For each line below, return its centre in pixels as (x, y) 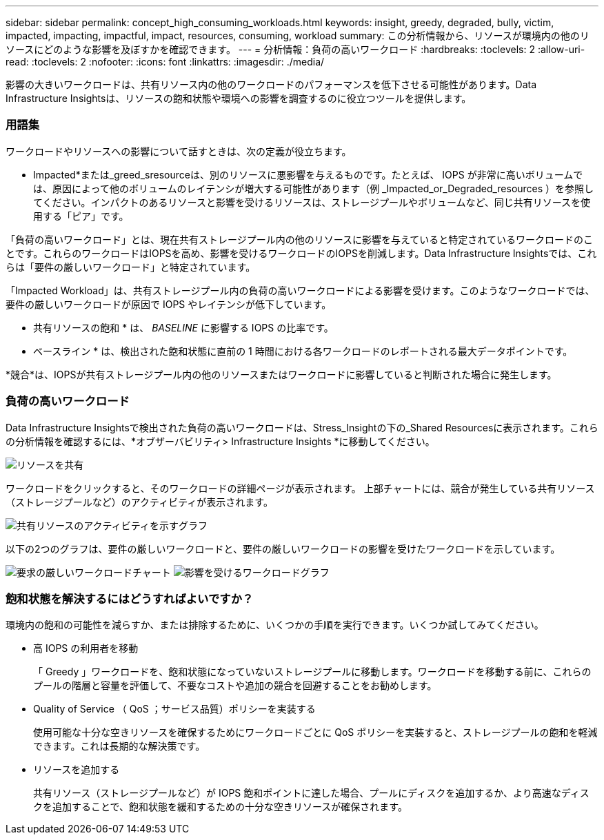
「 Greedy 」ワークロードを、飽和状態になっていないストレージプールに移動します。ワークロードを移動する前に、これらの (312, 672)
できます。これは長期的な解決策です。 (119, 746)
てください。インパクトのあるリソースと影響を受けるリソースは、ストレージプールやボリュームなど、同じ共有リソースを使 (312, 202)
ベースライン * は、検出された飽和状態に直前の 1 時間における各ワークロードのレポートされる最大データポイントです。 (303, 351)
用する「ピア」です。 (81, 216)
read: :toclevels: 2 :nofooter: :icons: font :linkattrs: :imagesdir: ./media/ (165, 62)
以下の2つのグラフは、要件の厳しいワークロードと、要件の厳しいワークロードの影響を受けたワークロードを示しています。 (283, 549)
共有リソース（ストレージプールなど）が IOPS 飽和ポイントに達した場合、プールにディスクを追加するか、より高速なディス (311, 793)
